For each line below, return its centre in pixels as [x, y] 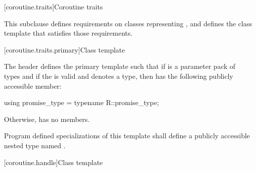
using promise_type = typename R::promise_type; [81, 102]
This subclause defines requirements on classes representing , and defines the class [128, 23]
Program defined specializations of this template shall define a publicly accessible [127, 136]
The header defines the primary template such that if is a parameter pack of [120, 66]
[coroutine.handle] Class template [53, 162]
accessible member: [33, 85]
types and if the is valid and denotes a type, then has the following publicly [119, 76]
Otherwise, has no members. [47, 119]
